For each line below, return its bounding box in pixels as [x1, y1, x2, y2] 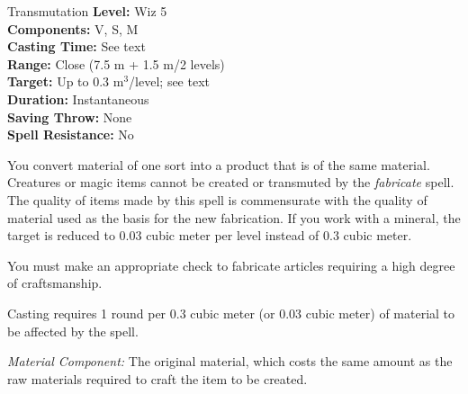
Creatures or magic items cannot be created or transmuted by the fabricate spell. [7, 173, 454, 192]
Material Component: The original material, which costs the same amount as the [7, 352, 453, 371]
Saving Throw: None [7, 107, 132, 126]
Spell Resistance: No [7, 125, 134, 144]
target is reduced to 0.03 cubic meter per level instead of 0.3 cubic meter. [7, 226, 412, 245]
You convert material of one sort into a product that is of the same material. [7, 155, 430, 174]
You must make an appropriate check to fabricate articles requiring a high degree [7, 255, 455, 274]
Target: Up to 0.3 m [7, 72, 124, 91]
